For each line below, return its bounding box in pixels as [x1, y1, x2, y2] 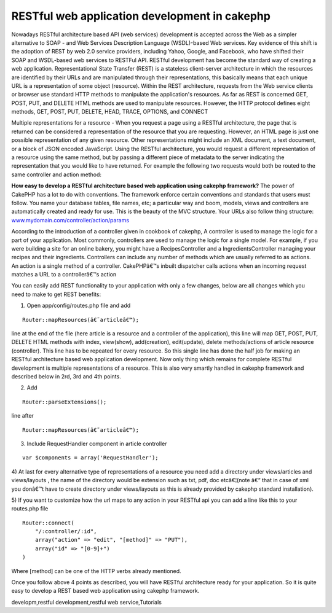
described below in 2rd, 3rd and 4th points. [11, 373, 121, 380]
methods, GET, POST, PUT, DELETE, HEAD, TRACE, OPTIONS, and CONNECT [11, 108, 208, 115]
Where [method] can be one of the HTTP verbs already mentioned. [11, 567, 181, 574]
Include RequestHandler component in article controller [26, 440, 167, 447]
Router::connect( [22, 519, 74, 526]
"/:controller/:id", [34, 528, 97, 535]
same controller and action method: [11, 171, 101, 178]
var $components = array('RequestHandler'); [22, 455, 159, 461]
